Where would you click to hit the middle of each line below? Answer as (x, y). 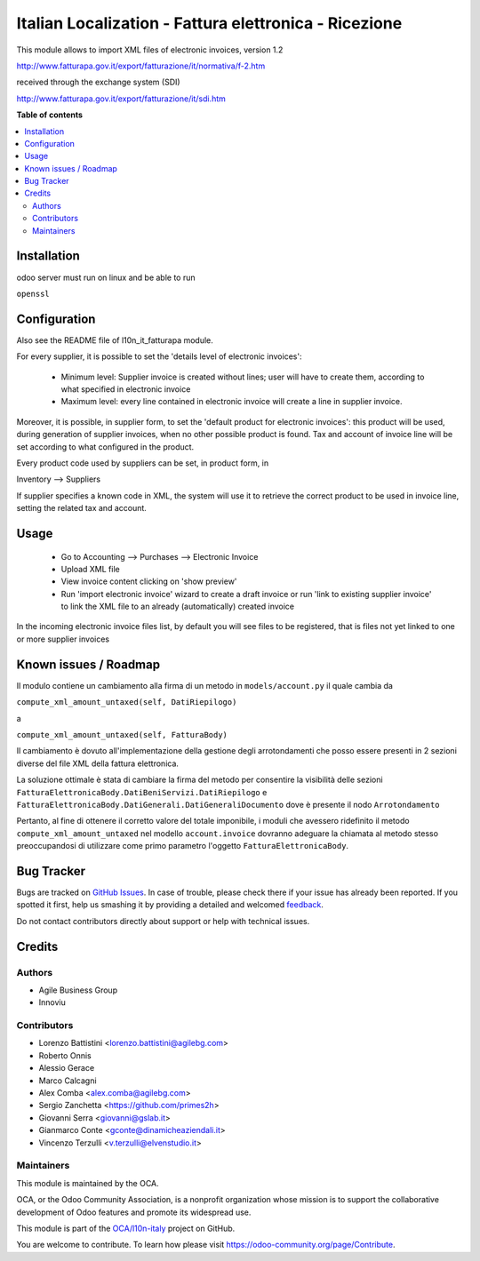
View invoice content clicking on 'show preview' (149, 581)
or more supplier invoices (63, 639)
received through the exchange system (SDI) (99, 82)
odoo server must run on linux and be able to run (106, 277)
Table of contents (50, 115)
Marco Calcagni (68, 1081)
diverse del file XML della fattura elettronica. (98, 763)
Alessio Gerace (67, 1068)
